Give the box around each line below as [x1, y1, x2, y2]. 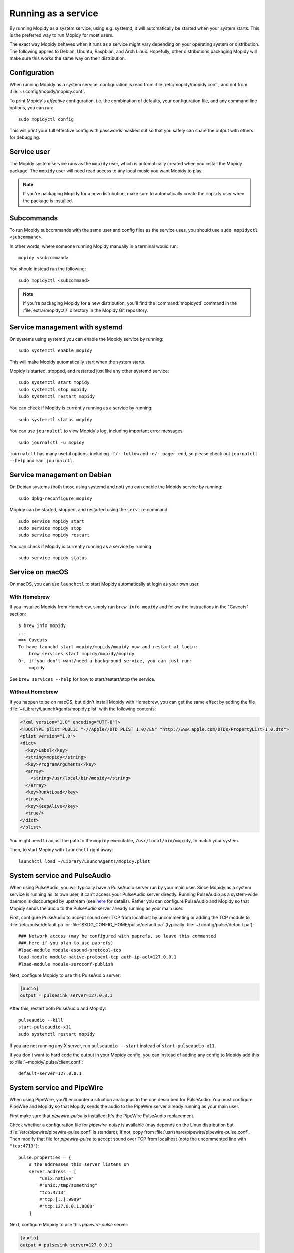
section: [9, 611, 26, 617]
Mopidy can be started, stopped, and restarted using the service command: [9, 507, 169, 513]
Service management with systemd [9, 323, 123, 331]
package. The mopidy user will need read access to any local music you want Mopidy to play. [9, 168, 203, 174]
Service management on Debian [9, 471, 112, 479]
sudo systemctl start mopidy [18, 380, 90, 385]
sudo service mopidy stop [18, 525, 82, 531]
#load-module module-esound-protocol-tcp [18, 947, 121, 953]
